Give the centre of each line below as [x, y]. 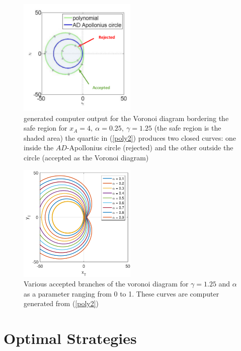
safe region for [46, 128]
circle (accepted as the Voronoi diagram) [86, 157]
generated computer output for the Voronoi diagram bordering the [126, 118]
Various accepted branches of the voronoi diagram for [106, 284]
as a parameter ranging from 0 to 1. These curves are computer [122, 293]
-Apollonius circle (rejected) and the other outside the [150, 148]
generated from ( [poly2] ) [61, 303]
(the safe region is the [188, 128]
